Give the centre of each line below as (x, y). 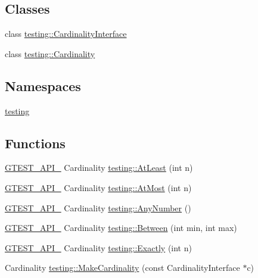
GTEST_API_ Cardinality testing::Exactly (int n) (98, 247)
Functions (35, 143)
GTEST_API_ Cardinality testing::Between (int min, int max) (121, 228)
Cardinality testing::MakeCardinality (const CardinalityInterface (122, 268)
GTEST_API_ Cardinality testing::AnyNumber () (98, 207)
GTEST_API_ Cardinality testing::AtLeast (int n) (99, 168)
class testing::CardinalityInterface (66, 34)
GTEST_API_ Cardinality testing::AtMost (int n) (98, 187)
